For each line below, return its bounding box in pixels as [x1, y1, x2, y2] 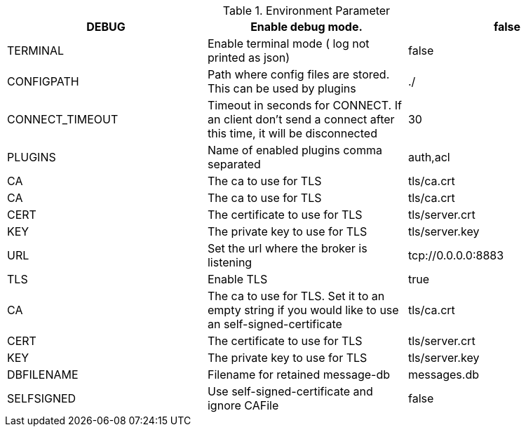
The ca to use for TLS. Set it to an [207, 289, 385, 303]
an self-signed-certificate [207, 317, 342, 331]
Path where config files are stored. [207, 67, 390, 81]
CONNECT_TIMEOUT [7, 112, 119, 126]
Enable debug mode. [250, 20, 363, 34]
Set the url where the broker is [207, 241, 367, 255]
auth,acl [407, 150, 450, 164]
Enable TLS [207, 272, 268, 286]
